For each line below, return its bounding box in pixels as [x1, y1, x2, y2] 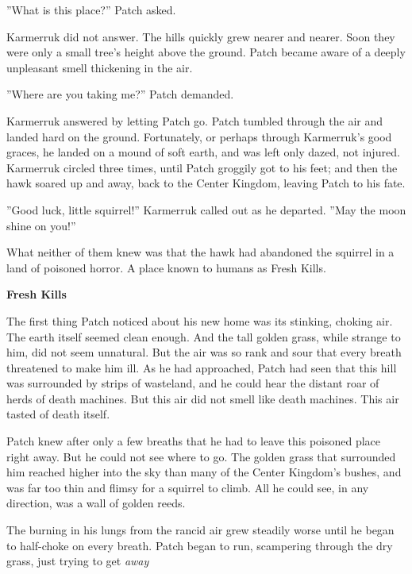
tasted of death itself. [6, 406, 110, 422]
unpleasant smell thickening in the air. [6, 59, 193, 75]
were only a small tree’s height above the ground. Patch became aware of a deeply [6, 44, 406, 60]
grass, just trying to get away [6, 553, 149, 569]
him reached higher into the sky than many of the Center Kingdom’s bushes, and [6, 464, 402, 480]
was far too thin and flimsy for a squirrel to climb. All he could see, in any [6, 479, 369, 495]
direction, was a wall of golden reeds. [6, 495, 186, 511]
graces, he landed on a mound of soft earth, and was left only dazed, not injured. [6, 144, 400, 160]
